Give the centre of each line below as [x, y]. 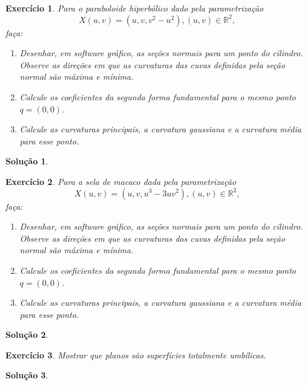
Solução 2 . [27, 335]
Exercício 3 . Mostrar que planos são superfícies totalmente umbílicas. [136, 354]
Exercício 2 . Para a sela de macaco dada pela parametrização [121, 181]
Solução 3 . [27, 375]
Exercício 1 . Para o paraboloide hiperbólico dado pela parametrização [135, 8]
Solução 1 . [27, 161]
